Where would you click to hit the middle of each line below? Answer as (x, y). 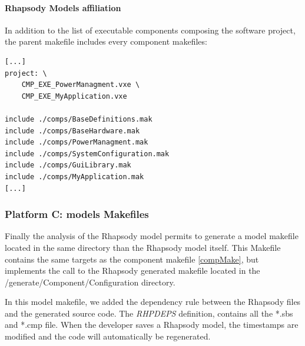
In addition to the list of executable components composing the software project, (150, 30)
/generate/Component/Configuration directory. (90, 282)
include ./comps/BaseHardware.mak (72, 131)
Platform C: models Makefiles (77, 214)
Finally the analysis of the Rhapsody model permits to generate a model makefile (152, 236)
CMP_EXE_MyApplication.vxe (74, 96)
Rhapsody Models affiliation (63, 7)
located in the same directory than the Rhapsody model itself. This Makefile (143, 247)
